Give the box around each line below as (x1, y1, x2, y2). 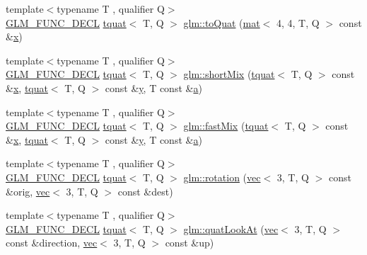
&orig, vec (6, 183, 50, 198)
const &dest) (117, 183, 173, 198)
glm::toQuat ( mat (183, 15, 260, 30)
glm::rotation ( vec (183, 169, 261, 184)
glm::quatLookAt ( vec (183, 221, 279, 236)
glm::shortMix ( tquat (183, 67, 275, 81)
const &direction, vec (6, 235, 98, 250)
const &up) (165, 235, 214, 250)
